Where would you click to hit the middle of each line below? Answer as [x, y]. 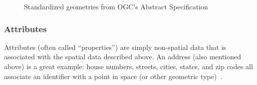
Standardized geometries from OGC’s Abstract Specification [116, 6]
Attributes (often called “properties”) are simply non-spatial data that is [115, 47]
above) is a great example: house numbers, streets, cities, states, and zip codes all [128, 66]
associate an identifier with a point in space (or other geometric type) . [113, 76]
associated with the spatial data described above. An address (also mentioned [123, 57]
